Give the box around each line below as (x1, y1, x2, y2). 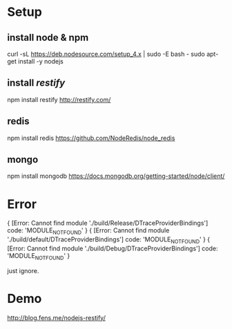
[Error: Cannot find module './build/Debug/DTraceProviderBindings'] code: (7, 244, 218, 252)
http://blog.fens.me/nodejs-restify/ (7, 313, 106, 321)
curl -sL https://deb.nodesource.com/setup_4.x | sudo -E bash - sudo (7, 50, 205, 58)
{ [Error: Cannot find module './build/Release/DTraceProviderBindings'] (7, 219, 209, 228)
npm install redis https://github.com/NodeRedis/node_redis (7, 134, 175, 142)
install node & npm (7, 32, 89, 43)
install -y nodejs (18, 57, 64, 66)
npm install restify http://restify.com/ (7, 95, 111, 103)
